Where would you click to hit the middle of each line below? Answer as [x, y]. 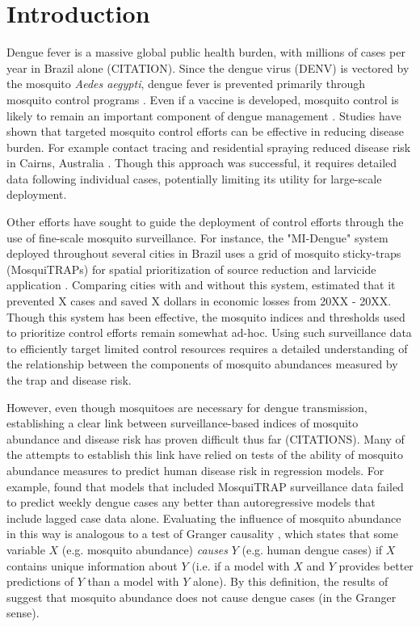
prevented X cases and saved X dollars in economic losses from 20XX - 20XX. [199, 301]
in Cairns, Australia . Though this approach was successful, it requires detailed [202, 163]
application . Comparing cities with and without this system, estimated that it [201, 285]
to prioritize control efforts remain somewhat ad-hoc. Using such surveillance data [209, 332]
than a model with [133, 581]
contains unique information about [92, 565]
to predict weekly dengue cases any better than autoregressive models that [191, 502]
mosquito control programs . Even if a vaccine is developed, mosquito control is [203, 99]
